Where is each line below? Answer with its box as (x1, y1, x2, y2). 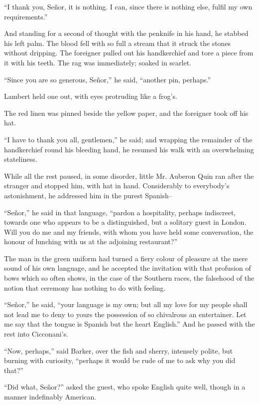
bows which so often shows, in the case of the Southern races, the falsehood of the (4, 273, 255, 283)
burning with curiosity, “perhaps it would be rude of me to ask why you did (4, 355, 236, 366)
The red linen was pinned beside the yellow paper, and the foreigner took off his (4, 107, 249, 118)
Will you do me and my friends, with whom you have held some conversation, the (4, 226, 254, 237)
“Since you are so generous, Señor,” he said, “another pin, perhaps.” (4, 74, 211, 84)
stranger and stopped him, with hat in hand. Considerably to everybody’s (4, 180, 230, 191)
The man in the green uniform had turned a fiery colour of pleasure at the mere (4, 253, 248, 263)
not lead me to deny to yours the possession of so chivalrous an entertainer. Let (4, 309, 247, 319)
